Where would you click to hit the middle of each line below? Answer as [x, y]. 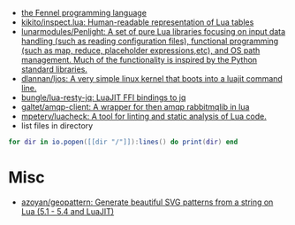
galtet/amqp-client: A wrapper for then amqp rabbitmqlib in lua [135, 107]
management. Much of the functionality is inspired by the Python [139, 60]
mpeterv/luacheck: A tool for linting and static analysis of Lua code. [144, 116]
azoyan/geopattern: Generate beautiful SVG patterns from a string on [147, 202]
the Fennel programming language [84, 13]
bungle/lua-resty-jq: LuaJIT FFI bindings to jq [103, 97]
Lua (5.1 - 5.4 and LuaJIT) [68, 211]
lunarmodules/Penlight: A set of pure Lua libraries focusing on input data [153, 31]
